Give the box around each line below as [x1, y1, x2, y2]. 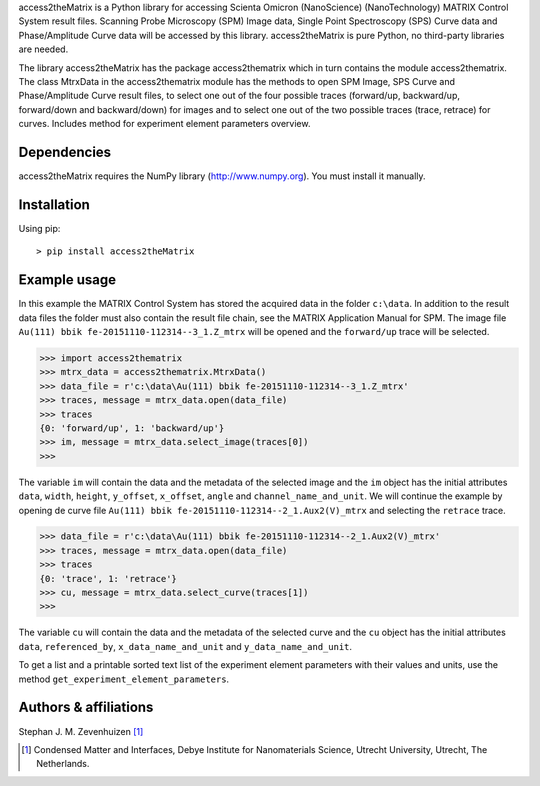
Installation [18, 196, 90, 213]
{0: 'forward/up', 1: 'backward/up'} [39, 422, 225, 434]
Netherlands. [36, 758, 90, 770]
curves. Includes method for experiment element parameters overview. [18, 118, 311, 130]
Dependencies [18, 143, 112, 160]
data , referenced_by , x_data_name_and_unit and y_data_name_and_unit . [18, 640, 353, 652]
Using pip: [18, 222, 61, 234]
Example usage [18, 271, 117, 289]
